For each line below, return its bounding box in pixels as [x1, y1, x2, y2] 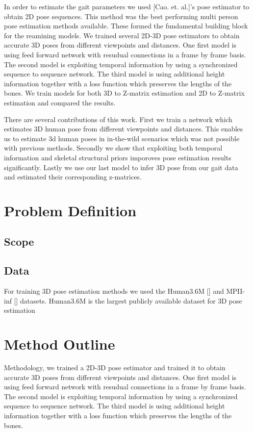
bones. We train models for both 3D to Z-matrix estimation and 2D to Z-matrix [4, 88, 245, 98]
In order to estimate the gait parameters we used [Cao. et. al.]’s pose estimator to [4, 1, 250, 11]
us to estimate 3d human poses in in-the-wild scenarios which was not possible [4, 133, 240, 143]
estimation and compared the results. [4, 97, 116, 107]
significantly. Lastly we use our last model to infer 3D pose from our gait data [4, 162, 238, 172]
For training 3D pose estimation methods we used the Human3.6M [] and [4, 286, 224, 296]
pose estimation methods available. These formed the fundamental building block [4, 21, 248, 31]
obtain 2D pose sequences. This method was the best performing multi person [4, 11, 238, 21]
